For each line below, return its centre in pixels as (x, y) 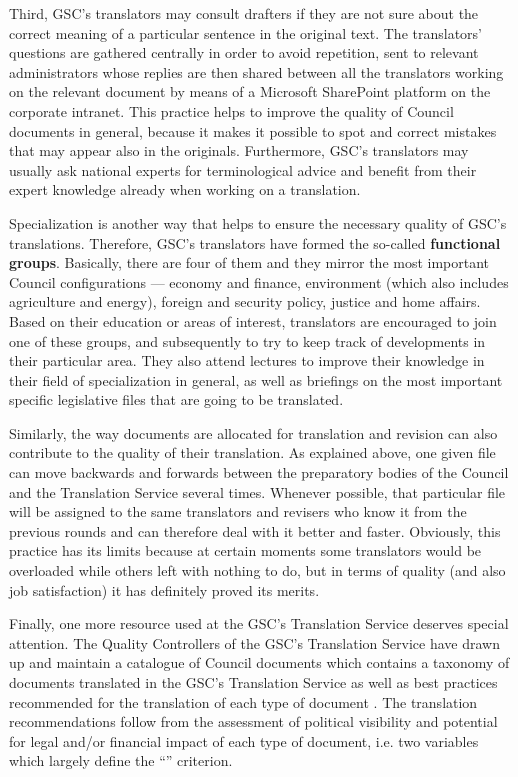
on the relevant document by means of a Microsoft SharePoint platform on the (250, 91)
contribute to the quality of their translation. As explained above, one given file (252, 452)
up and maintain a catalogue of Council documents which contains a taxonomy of (259, 662)
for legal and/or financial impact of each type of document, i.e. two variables (244, 740)
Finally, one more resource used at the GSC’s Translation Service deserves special (259, 623)
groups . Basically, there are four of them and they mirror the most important (249, 262)
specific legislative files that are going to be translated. (176, 399)
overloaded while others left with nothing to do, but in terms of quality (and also (257, 570)
